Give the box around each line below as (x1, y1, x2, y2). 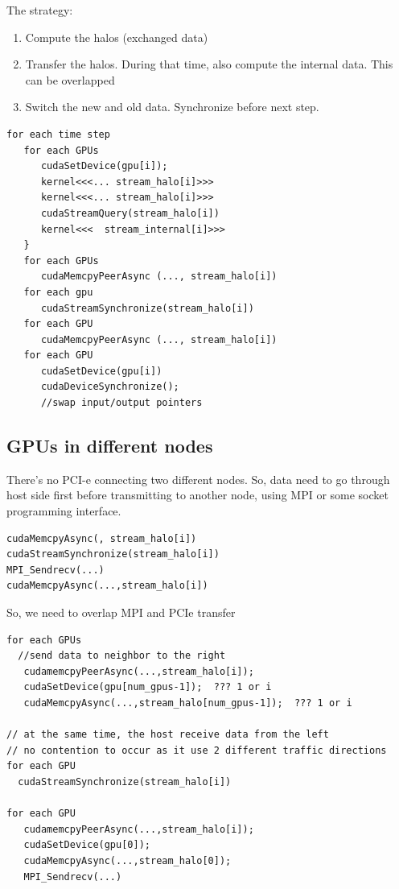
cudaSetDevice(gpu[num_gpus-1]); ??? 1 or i (23, 681, 272, 693)
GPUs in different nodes (6, 433, 213, 458)
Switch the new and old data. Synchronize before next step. (25, 98, 319, 115)
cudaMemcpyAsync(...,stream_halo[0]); (23, 854, 232, 866)
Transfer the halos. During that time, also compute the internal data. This (25, 56, 393, 72)
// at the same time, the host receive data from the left (6, 729, 329, 741)
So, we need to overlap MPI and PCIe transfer (6, 604, 236, 621)
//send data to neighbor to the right (18, 650, 226, 662)
